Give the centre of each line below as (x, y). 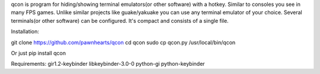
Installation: (25, 32)
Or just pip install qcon (39, 53)
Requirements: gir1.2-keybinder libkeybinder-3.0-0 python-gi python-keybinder (108, 64)
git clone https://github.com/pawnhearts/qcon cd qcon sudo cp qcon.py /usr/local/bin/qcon (123, 42)
